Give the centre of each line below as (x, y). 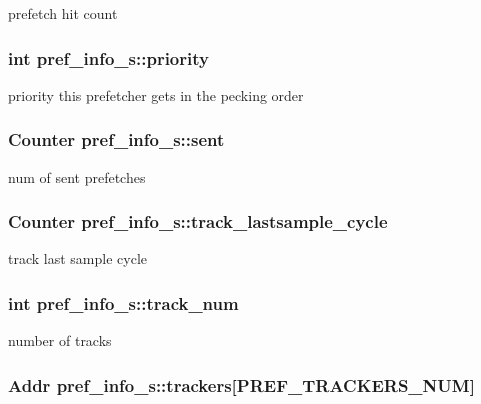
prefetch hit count (63, 13)
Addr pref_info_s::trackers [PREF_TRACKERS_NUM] (241, 384)
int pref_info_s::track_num (123, 302)
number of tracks (60, 340)
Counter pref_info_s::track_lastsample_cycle (198, 221)
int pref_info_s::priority (108, 57)
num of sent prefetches (77, 176)
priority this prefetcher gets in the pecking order (156, 94)
